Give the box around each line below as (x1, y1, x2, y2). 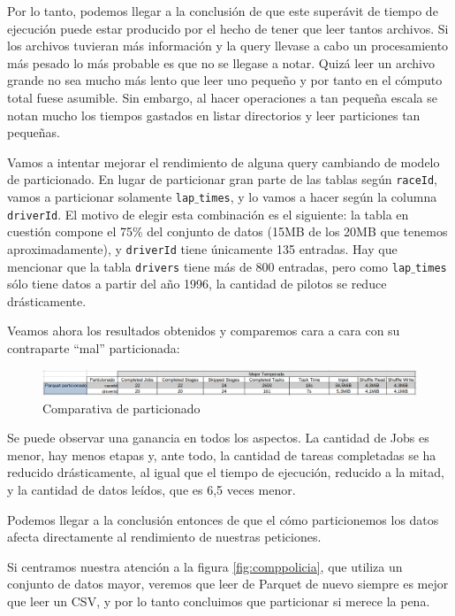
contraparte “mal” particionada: (7, 339, 180, 357)
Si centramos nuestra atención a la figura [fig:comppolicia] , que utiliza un (7, 557, 403, 575)
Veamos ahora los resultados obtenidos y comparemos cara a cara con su (7, 321, 400, 340)
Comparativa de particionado (42, 398, 201, 417)
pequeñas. (7, 123, 60, 142)
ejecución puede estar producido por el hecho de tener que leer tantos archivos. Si (7, 19, 449, 37)
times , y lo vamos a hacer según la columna (198, 188, 437, 205)
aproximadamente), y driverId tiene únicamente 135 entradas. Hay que (7, 239, 398, 258)
